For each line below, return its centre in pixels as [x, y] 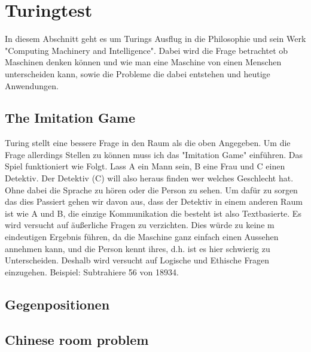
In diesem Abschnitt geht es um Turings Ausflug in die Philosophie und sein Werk [155, 39]
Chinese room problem [77, 339]
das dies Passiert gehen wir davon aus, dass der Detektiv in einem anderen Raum [154, 201]
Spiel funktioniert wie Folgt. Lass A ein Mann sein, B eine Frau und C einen [145, 166]
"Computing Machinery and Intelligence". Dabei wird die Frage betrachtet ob [147, 50]
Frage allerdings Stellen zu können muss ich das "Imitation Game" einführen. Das [154, 154]
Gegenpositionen [57, 304]
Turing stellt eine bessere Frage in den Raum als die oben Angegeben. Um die [148, 143]
